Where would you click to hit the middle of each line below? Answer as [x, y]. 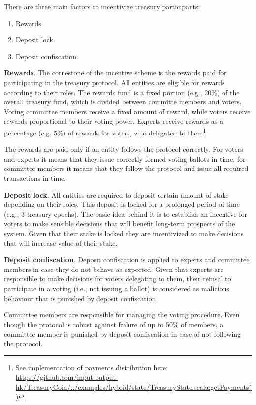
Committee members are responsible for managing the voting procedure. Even [122, 315]
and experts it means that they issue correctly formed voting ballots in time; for [125, 158]
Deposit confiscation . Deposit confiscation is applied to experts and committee [127, 259]
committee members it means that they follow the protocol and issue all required [126, 168]
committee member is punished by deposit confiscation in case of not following [123, 334]
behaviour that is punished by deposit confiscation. [81, 298]
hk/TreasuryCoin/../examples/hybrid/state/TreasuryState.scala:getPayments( [134, 387]
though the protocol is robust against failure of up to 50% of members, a [114, 324]
